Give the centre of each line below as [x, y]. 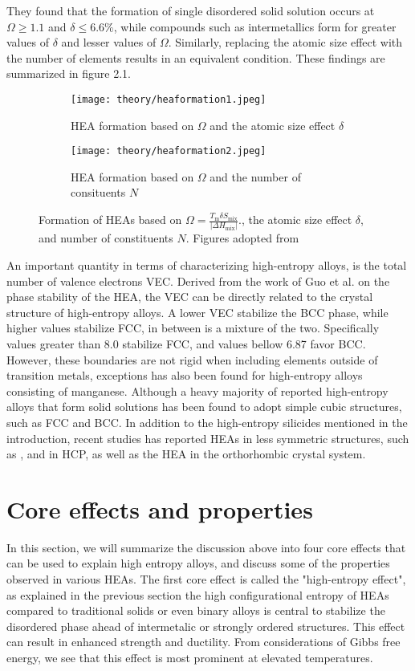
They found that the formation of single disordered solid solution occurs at [191, 10]
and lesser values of [109, 42]
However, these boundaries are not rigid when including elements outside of [192, 359]
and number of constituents [106, 238]
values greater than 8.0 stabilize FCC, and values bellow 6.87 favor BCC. [186, 343]
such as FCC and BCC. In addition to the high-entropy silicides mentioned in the [207, 422]
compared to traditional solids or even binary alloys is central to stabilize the [196, 610]
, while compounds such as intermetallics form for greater [255, 26]
